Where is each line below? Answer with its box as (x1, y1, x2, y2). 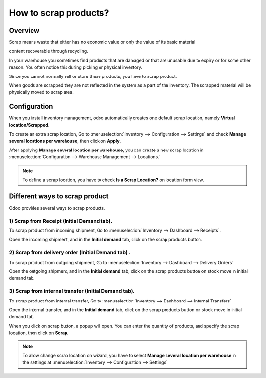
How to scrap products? (9, 7, 109, 18)
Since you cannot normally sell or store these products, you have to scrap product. (9, 73, 177, 79)
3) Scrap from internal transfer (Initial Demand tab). (9, 288, 135, 295)
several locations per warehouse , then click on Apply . (9, 138, 121, 144)
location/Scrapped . (9, 122, 50, 128)
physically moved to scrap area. (9, 89, 74, 95)
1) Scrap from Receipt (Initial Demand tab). (9, 217, 113, 224)
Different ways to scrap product (9, 192, 109, 200)
